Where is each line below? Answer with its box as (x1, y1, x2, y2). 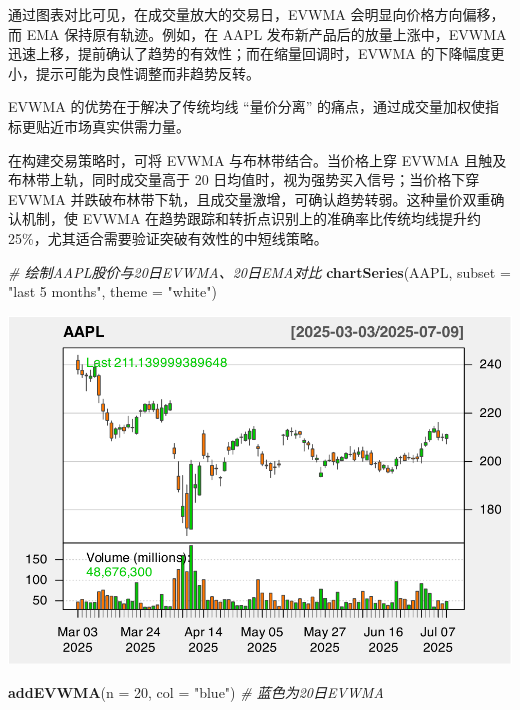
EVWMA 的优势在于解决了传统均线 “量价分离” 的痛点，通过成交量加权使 (8, 96, 485, 117)
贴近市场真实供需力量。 (35, 115, 190, 136)
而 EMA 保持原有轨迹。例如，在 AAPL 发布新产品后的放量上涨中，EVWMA (8, 23, 507, 44)
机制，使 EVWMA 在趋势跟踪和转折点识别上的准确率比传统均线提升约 (21, 208, 482, 229)
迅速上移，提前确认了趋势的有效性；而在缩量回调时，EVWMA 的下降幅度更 (8, 43, 505, 64)
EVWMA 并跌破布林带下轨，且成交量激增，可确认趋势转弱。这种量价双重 (8, 188, 491, 209)
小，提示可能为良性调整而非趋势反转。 (8, 62, 260, 83)
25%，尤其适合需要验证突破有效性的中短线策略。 (8, 227, 328, 248)
